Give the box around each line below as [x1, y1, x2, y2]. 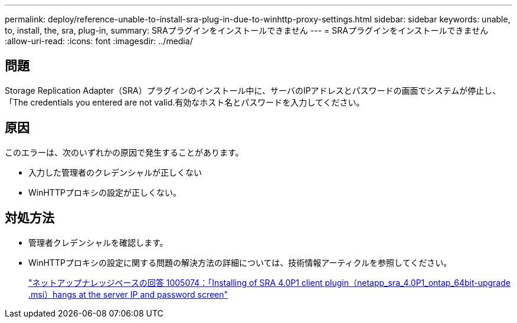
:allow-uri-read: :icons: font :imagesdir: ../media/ [5, 36, 193, 46]
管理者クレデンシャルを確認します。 [28, 237, 168, 248]
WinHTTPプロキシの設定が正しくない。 [28, 187, 181, 197]
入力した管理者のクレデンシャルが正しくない [28, 167, 202, 177]
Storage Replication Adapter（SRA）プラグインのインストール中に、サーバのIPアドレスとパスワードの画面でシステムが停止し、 [5, 85, 501, 95]
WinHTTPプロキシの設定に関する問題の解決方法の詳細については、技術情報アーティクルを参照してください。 [28, 257, 452, 268]
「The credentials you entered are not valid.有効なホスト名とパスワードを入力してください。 [5, 97, 365, 107]
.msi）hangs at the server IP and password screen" [28, 289, 228, 299]
